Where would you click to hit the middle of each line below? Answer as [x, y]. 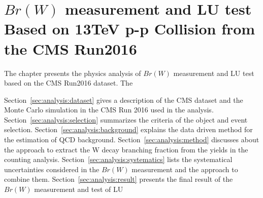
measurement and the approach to [185, 169]
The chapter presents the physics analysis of [73, 73]
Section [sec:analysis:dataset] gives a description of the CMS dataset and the [124, 100]
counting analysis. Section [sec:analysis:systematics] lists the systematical [118, 159]
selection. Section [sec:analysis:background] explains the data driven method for [128, 129]
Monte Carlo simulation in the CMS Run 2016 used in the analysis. [109, 110]
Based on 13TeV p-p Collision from [130, 29]
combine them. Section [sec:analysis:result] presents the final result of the [119, 179]
